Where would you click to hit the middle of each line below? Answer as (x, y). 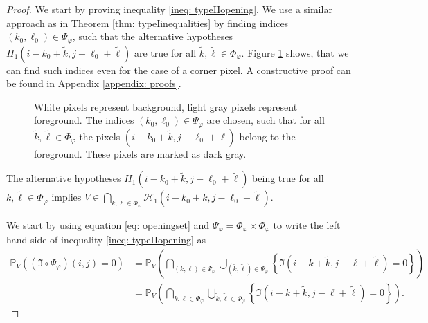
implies (66, 197)
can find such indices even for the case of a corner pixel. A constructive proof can (179, 70)
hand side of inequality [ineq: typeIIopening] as (106, 240)
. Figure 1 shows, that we (295, 52)
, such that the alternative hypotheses (153, 36)
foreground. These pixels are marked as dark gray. (140, 153)
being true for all (288, 178)
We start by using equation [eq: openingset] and (108, 224)
